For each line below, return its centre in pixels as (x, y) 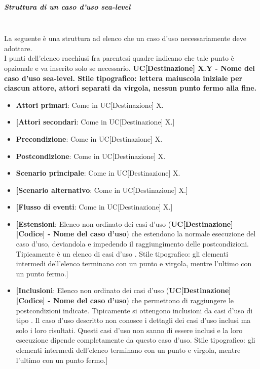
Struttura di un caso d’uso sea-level (67, 6)
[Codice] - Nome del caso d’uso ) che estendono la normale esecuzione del (136, 234)
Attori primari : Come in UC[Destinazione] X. (90, 105)
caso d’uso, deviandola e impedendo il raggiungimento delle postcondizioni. (132, 244)
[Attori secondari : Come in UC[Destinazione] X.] (95, 122)
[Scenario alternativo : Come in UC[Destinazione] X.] (102, 190)
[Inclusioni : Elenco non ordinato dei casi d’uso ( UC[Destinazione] (123, 290)
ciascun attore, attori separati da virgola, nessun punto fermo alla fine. (131, 88)
